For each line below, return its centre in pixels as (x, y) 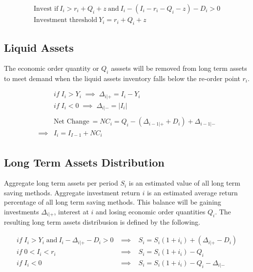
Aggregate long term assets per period (61, 183)
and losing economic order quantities (151, 211)
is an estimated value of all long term (184, 183)
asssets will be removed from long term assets (179, 68)
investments (21, 211)
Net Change (71, 122)
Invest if (46, 9)
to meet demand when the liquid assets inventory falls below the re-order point (122, 78)
